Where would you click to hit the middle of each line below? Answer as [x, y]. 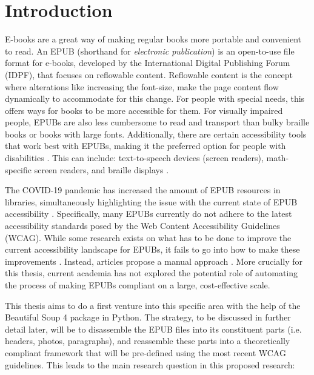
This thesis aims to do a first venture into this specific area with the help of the [153, 305]
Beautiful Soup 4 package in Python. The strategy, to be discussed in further [148, 317]
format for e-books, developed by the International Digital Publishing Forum [148, 63]
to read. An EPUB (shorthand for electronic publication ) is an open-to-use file [150, 51]
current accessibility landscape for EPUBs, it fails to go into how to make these [152, 249]
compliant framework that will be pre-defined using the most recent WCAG [145, 352]
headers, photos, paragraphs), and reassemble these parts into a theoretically [148, 341]
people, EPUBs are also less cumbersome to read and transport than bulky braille [157, 122]
